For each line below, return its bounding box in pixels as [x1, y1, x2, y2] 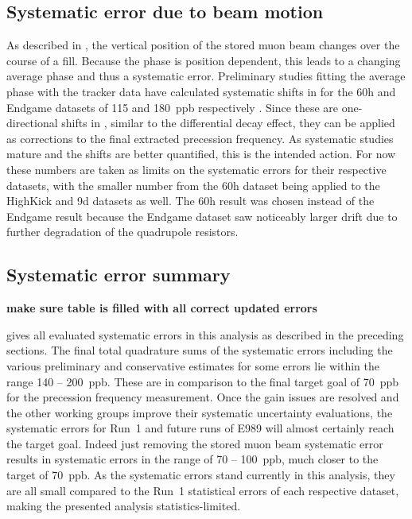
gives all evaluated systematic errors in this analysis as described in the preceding [6, 326, 404, 343]
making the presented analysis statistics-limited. [6, 498, 241, 514]
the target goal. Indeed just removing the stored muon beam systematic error [6, 435, 383, 451]
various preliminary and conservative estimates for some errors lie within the [6, 357, 379, 374]
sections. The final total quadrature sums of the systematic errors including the [6, 342, 393, 358]
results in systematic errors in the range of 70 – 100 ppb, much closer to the [6, 451, 379, 467]
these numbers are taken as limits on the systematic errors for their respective [6, 161, 387, 177]
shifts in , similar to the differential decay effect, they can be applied [61, 114, 395, 131]
